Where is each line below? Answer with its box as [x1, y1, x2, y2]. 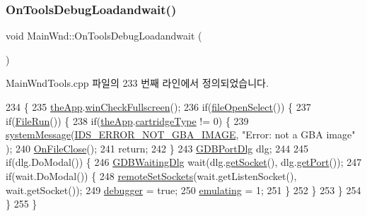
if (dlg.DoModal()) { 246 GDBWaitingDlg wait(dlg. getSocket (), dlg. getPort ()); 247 [6, 155, 362, 169]
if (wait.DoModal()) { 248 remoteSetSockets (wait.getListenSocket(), [6, 168, 297, 183]
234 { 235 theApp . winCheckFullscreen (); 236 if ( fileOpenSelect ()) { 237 [6, 100, 311, 114]
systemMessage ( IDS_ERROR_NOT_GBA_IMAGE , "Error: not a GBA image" [6, 127, 356, 142]
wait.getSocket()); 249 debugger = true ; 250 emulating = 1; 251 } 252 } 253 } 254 [6, 182, 361, 197]
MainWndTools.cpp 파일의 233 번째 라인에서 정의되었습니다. [6, 76, 269, 90]
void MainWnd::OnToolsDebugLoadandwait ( [6, 28, 202, 43]
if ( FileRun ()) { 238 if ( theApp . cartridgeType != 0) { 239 [6, 113, 249, 128]
